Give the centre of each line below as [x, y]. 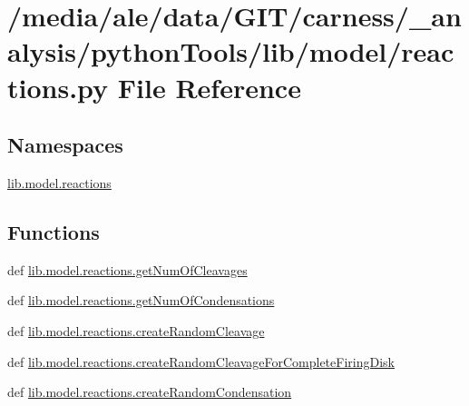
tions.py [58, 87]
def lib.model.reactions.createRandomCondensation [150, 392]
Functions [54, 231]
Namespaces [65, 145]
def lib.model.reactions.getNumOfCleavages [127, 269]
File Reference [209, 87]
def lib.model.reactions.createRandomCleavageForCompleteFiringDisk [201, 361]
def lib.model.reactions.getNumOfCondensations [141, 300]
